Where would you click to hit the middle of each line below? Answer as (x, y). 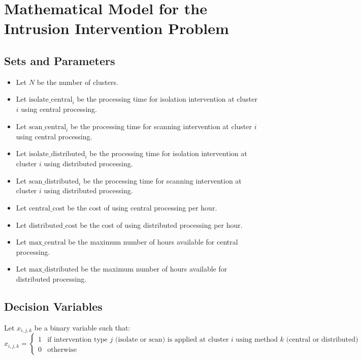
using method (257, 340)
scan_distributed (54, 181)
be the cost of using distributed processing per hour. (161, 225)
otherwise (62, 350)
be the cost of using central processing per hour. (142, 207)
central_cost (47, 208)
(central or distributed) (322, 340)
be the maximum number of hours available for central (153, 242)
